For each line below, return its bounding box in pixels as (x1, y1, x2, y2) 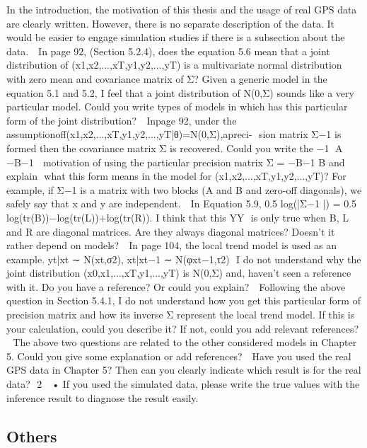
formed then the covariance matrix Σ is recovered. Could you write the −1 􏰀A (6, 140, 343, 155)
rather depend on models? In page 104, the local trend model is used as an (6, 238, 337, 253)
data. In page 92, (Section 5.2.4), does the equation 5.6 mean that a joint (6, 43, 330, 58)
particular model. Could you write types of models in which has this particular (6, 99, 348, 114)
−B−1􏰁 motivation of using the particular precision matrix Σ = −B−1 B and (6, 154, 345, 169)
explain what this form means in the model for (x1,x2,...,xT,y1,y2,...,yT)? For (6, 168, 346, 183)
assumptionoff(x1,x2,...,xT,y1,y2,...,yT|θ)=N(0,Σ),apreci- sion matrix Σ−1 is (6, 127, 342, 142)
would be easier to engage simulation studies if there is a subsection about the (6, 30, 345, 45)
